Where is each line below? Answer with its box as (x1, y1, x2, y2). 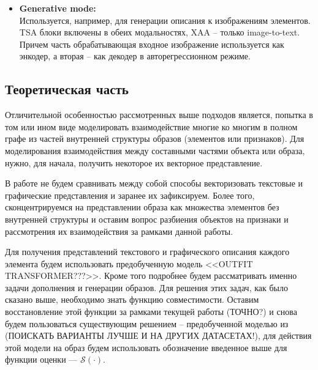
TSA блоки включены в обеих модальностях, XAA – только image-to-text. (19, 26, 300, 39)
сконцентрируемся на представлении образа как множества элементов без (5, 201, 279, 213)
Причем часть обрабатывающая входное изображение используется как (19, 37, 284, 50)
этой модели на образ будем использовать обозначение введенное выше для (5, 341, 287, 353)
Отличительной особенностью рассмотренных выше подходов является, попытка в (5, 108, 313, 121)
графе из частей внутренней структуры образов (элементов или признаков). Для (5, 132, 305, 145)
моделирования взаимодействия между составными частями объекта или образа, (5, 144, 305, 157)
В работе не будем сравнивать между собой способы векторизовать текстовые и (5, 177, 303, 190)
